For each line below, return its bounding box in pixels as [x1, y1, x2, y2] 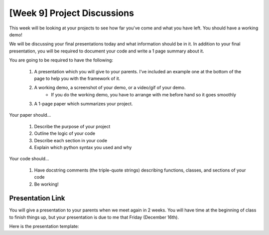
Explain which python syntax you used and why [34, 145, 132, 151]
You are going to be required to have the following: [9, 57, 113, 63]
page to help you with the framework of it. [34, 75, 121, 81]
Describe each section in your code [34, 137, 107, 143]
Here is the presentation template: [9, 224, 79, 230]
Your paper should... [9, 112, 51, 118]
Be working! [34, 181, 59, 187]
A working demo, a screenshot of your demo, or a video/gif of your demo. [34, 85, 186, 91]
